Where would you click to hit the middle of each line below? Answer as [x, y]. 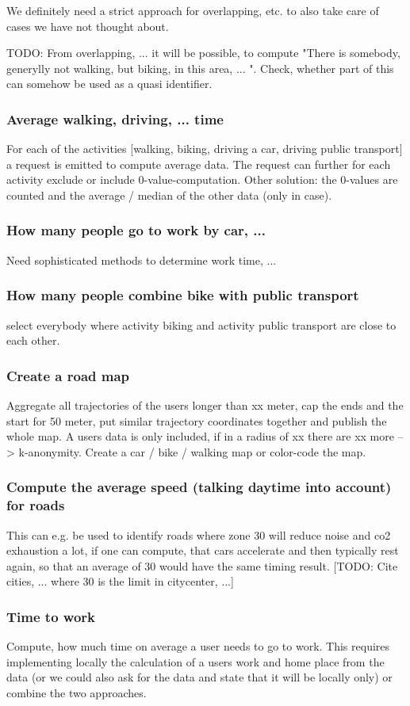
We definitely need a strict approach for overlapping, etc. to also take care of [193, 10]
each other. [33, 340]
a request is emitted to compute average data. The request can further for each [199, 164]
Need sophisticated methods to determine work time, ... [142, 260]
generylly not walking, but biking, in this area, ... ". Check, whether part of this [200, 68]
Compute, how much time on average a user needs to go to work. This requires [198, 646]
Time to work [51, 616]
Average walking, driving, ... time [115, 118]
